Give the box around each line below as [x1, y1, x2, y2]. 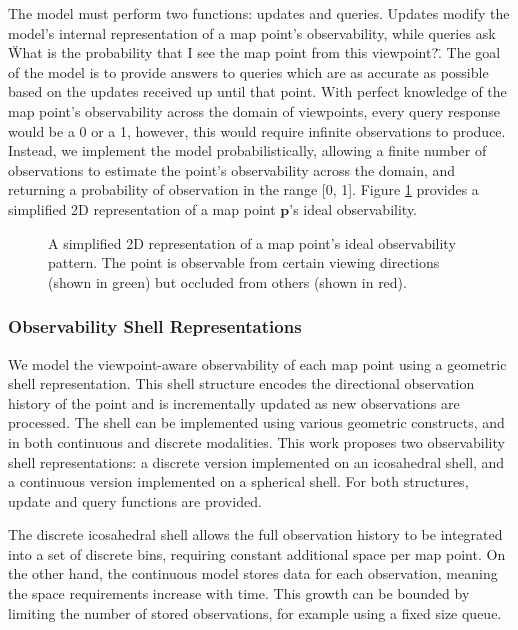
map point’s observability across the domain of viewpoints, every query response [8, 100, 500, 121]
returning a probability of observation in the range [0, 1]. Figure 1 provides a [8, 179, 479, 200]
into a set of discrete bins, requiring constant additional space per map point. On [8, 543, 506, 564]
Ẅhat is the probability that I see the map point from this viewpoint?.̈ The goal [8, 42, 501, 63]
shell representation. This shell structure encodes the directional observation [8, 373, 475, 394]
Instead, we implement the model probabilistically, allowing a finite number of [8, 140, 487, 161]
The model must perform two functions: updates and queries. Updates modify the [8, 3, 510, 23]
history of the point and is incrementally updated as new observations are [8, 392, 460, 413]
